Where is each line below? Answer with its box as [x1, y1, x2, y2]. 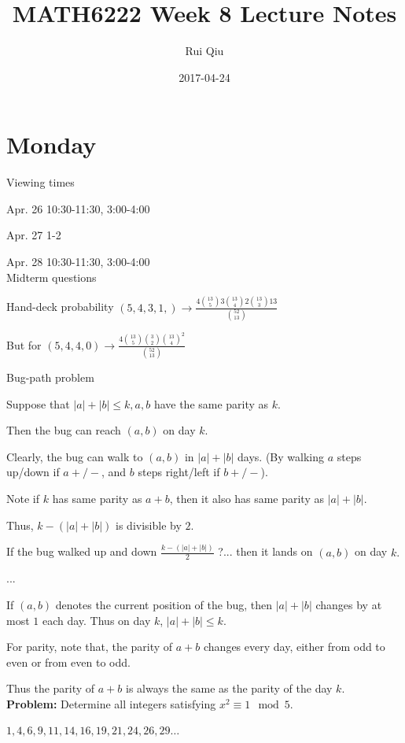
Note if [6, 490, 39, 506]
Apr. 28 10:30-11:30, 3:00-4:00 [6, 253, 150, 270]
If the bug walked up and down [6, 543, 157, 560]
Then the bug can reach [6, 422, 121, 438]
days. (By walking [237, 448, 324, 464]
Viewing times [6, 174, 75, 190]
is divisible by [116, 516, 182, 533]
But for [6, 336, 42, 353]
